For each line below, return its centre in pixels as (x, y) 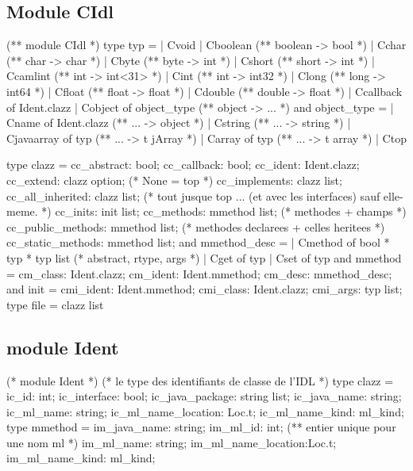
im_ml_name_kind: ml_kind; (81, 458)
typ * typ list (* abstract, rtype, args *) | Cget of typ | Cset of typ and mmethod (204, 257)
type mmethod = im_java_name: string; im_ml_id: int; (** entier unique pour (201, 427)
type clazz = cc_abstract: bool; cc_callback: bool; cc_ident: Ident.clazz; (183, 165)
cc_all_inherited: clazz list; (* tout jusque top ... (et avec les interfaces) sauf (193, 195)
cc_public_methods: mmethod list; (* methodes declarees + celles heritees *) (196, 226)
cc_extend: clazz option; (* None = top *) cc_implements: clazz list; (174, 180)
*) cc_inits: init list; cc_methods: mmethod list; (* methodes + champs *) (224, 211)
